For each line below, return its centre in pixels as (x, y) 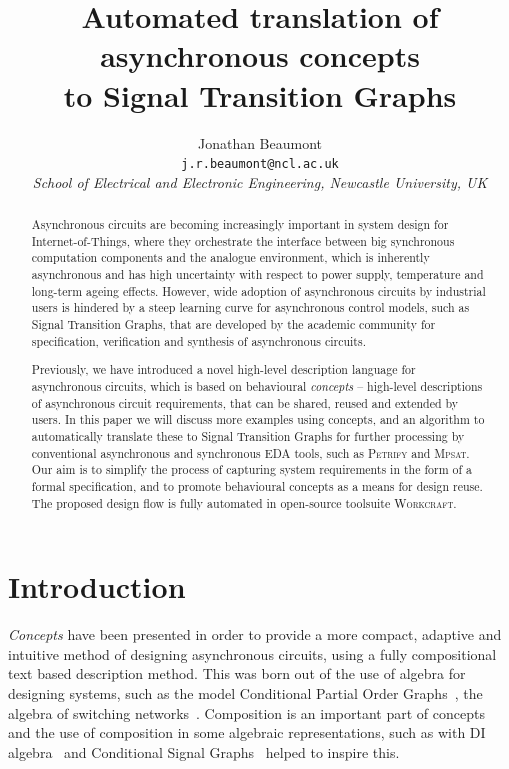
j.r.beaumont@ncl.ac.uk (260, 164)
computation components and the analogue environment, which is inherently (230, 257)
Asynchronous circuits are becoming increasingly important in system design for (240, 224)
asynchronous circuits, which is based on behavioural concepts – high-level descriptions (257, 385)
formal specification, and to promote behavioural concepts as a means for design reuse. (257, 485)
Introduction (97, 586)
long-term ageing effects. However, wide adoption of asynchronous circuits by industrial (258, 290)
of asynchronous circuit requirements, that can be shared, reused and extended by (245, 402)
